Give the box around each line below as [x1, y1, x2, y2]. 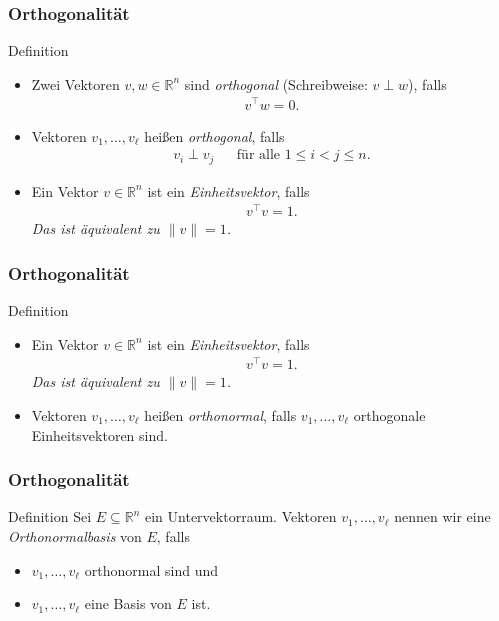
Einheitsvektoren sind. [31, 424, 168, 445]
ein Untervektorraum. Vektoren [145, 506, 337, 527]
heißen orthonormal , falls [144, 405, 297, 425]
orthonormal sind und [84, 559, 218, 580]
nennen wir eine [394, 506, 491, 527]
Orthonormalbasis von [8, 526, 142, 546]
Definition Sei [8, 506, 92, 527]
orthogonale [353, 405, 426, 425]
